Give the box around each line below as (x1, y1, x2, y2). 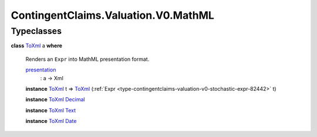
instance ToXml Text (25, 107, 76, 114)
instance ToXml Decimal (25, 96, 85, 103)
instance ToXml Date (25, 118, 77, 125)
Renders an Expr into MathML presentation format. (25, 56, 150, 63)
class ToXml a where (11, 42, 63, 49)
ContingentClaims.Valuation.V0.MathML (11, 9, 214, 22)
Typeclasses (11, 26, 62, 36)
